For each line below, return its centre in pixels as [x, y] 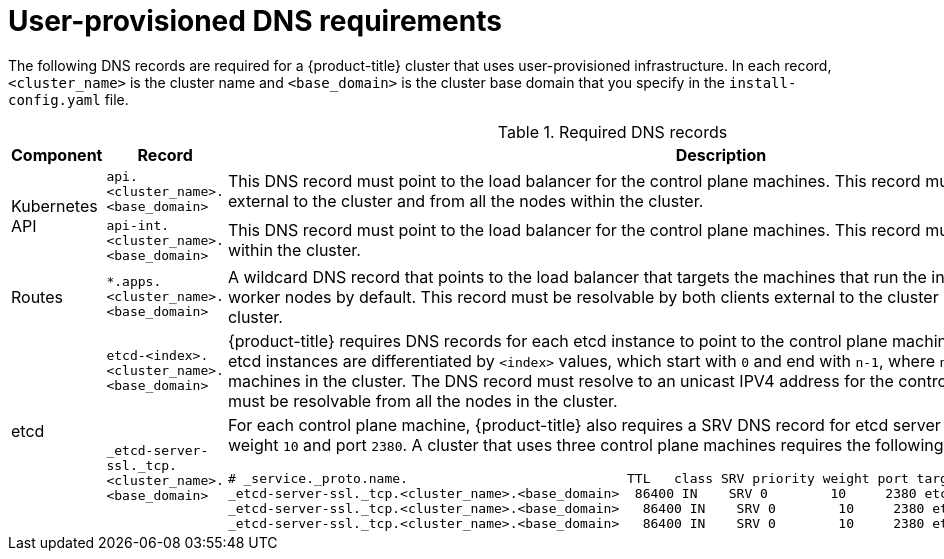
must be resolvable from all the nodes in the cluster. [422, 400]
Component [57, 154]
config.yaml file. [68, 99]
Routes [37, 296]
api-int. [138, 225]
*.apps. [134, 282]
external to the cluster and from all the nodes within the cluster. [465, 201]
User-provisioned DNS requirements [255, 21]
